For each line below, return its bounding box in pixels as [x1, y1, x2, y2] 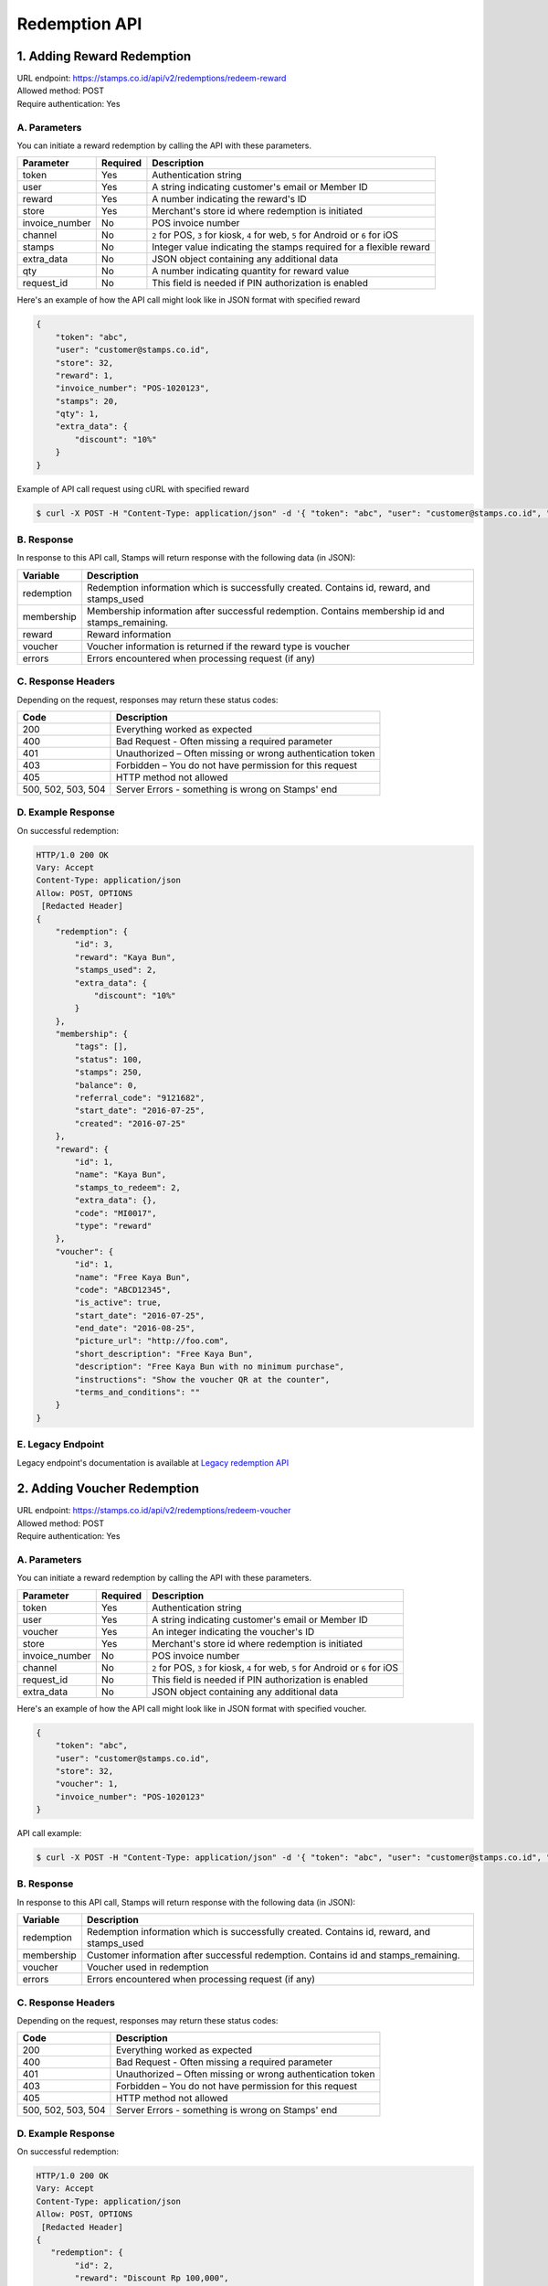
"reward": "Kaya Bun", [74, 952, 177, 962]
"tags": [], [74, 1042, 128, 1052]
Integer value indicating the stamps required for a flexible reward [152, 240, 431, 253]
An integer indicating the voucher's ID [152, 1625, 315, 1638]
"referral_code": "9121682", [74, 1093, 205, 1104]
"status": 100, [74, 1054, 143, 1064]
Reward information [87, 627, 172, 640]
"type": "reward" [74, 1221, 153, 1231]
